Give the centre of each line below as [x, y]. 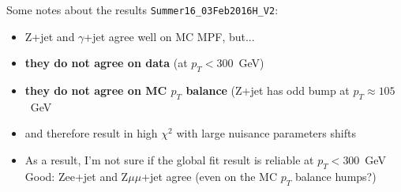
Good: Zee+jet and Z [77, 176]
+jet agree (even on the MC [209, 176]
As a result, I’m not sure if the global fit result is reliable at [169, 160]
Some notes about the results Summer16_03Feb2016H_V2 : [142, 9]
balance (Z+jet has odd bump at [268, 90]
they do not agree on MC [96, 90]
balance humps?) [335, 176]
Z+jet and [50, 36]
